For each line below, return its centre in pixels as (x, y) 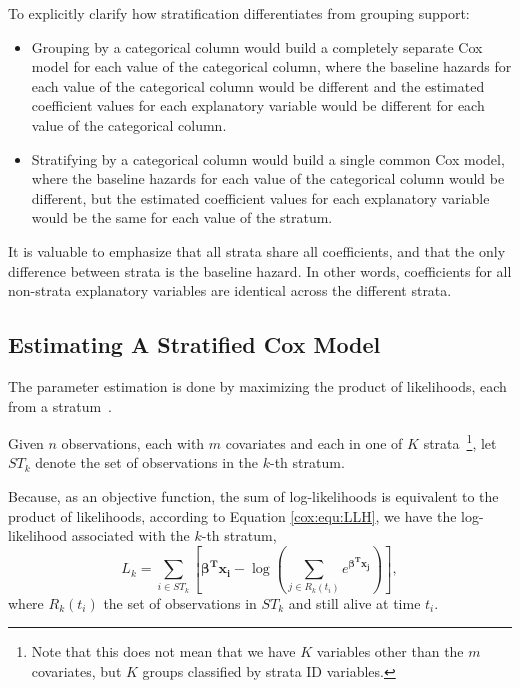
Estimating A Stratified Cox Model (194, 344)
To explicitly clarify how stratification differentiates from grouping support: (239, 13)
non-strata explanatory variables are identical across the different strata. (230, 290)
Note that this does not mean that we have (163, 651)
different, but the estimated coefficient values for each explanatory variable (260, 197)
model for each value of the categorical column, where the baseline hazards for (271, 66)
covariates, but (76, 670)
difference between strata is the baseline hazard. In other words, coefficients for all (260, 270)
